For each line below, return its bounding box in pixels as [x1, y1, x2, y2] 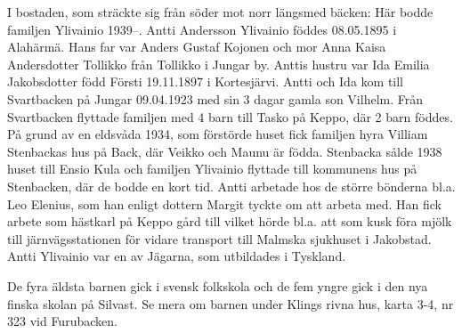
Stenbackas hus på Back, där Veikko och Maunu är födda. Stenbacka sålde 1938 [7, 142, 442, 160]
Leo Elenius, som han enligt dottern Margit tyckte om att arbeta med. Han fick [7, 194, 442, 213]
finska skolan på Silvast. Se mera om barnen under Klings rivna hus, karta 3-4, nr [7, 294, 454, 313]
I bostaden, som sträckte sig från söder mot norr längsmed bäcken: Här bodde [7, 3, 434, 20]
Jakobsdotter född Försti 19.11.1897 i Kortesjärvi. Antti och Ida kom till [7, 72, 404, 91]
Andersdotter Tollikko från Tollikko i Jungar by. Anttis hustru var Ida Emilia [7, 54, 430, 73]
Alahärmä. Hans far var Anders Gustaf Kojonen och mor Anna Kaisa [7, 37, 386, 56]
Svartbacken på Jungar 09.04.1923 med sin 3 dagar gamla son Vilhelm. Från [7, 89, 423, 108]
